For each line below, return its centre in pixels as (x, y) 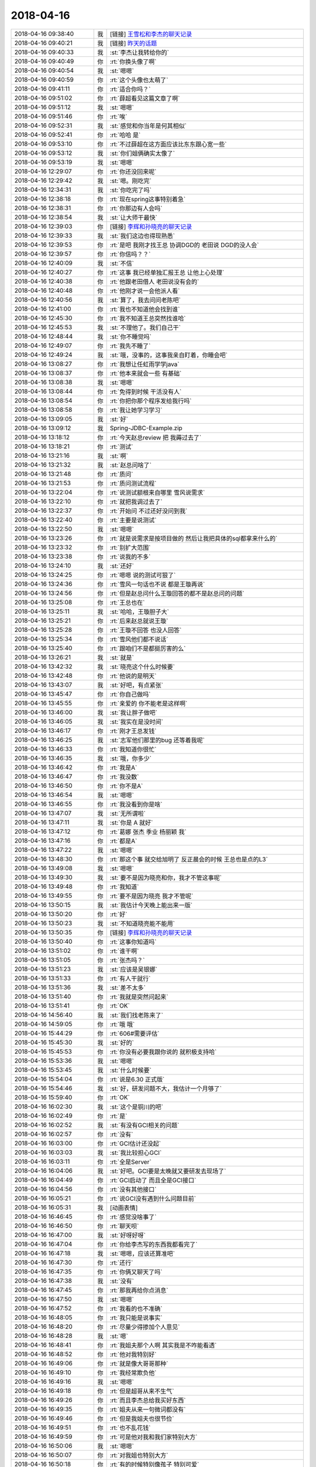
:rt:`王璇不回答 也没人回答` (146, 630)
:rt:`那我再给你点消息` (139, 1290)
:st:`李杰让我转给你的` (139, 52)
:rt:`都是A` (123, 841)
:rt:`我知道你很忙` (133, 749)
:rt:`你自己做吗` (130, 694)
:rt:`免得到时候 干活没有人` (146, 391)
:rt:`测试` (121, 447)
